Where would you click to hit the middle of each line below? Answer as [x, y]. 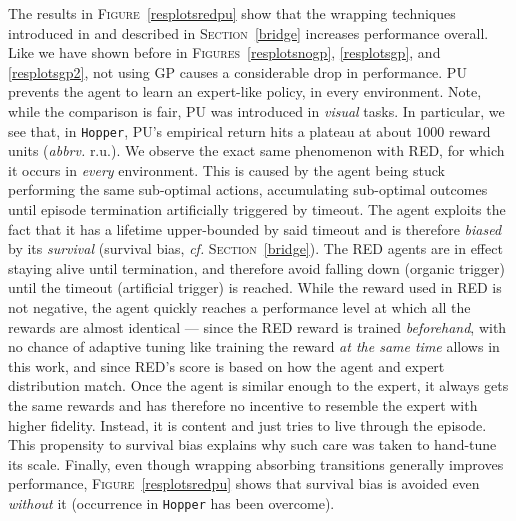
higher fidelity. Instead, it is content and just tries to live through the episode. [247, 424]
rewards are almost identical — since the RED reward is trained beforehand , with [257, 326]
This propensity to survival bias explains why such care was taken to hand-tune [252, 444]
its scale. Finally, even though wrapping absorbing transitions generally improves [256, 463]
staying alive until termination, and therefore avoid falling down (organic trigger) [256, 267]
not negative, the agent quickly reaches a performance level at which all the [239, 306]
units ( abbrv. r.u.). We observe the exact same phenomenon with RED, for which [256, 150]
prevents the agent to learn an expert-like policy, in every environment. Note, [245, 91]
